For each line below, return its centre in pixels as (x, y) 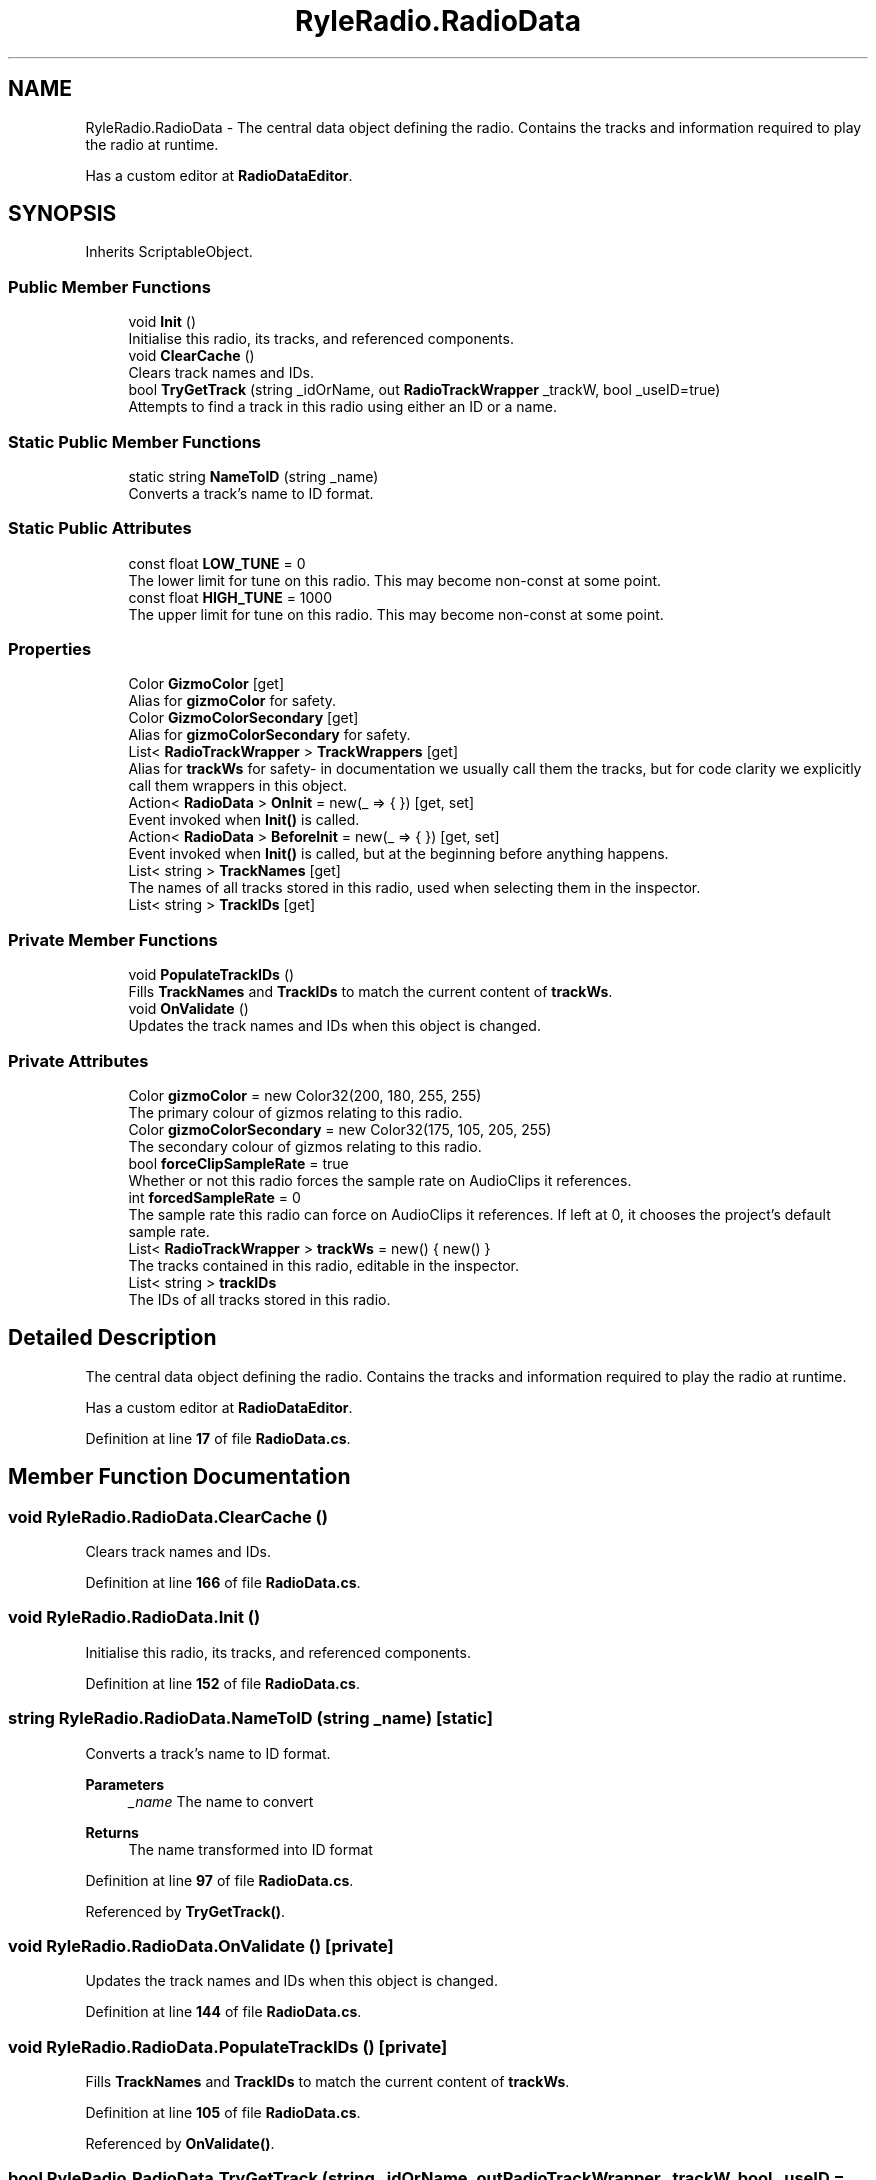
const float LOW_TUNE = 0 (217, 563)
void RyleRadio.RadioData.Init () (134, 1617)
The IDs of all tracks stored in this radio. (259, 1299)
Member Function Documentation (179, 1477)
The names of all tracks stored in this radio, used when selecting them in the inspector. (414, 888)
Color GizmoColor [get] (206, 684)
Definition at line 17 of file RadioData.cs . (218, 1438)
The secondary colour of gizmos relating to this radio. (305, 1146)
